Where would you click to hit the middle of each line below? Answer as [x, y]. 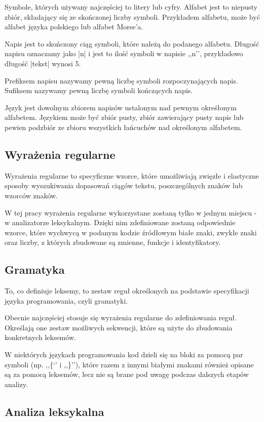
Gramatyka [35, 269]
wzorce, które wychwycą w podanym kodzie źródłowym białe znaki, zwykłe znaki [131, 232]
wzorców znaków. [31, 195]
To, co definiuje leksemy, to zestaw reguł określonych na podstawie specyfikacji [127, 291]
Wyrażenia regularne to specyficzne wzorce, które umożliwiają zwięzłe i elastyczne [132, 175]
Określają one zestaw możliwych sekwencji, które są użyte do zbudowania [119, 327]
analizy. [16, 384]
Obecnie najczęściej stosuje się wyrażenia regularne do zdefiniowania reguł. [121, 318]
